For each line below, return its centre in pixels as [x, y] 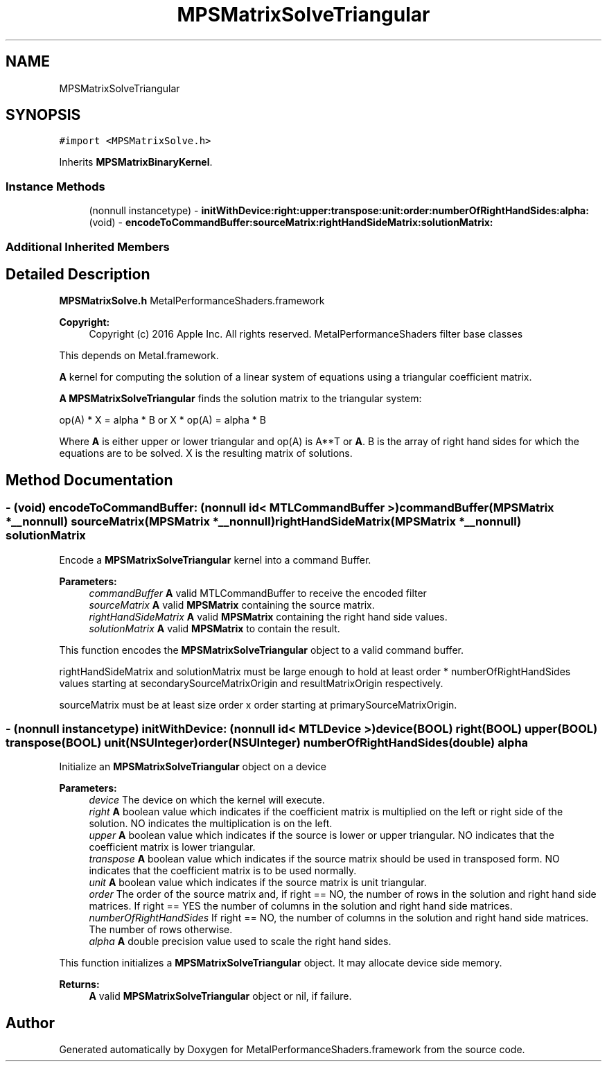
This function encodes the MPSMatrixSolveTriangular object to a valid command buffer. [261, 650]
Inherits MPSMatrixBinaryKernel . [136, 162]
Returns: [79, 984]
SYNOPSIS [43, 115]
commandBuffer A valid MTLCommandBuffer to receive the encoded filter [258, 593]
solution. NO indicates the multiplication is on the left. [211, 824]
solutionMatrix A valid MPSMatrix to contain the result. [214, 628]
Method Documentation [89, 480]
